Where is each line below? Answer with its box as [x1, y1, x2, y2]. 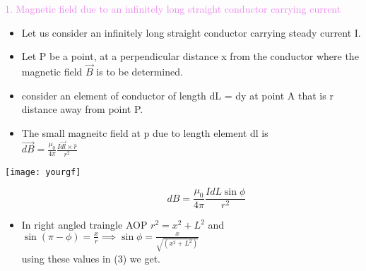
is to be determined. [96, 64, 183, 78]
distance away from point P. [21, 102, 143, 116]
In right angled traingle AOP [21, 217, 148, 232]
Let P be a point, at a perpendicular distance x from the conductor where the [21, 49, 359, 64]
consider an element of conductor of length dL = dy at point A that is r [21, 88, 333, 102]
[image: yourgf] [5, 167, 81, 177]
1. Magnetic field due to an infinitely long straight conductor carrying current [5, 1, 341, 16]
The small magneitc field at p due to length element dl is [21, 125, 268, 140]
